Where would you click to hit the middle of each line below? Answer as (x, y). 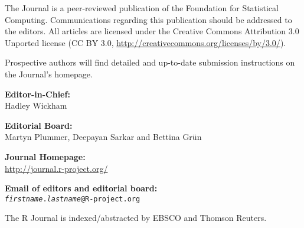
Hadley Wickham (36, 105)
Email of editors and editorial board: (81, 188)
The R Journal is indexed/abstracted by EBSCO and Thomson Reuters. (136, 218)
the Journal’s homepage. (49, 74)
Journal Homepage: (45, 156)
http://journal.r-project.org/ (56, 168)
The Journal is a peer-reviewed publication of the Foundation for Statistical (142, 8)
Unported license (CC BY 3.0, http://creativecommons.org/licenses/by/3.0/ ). (146, 42)
